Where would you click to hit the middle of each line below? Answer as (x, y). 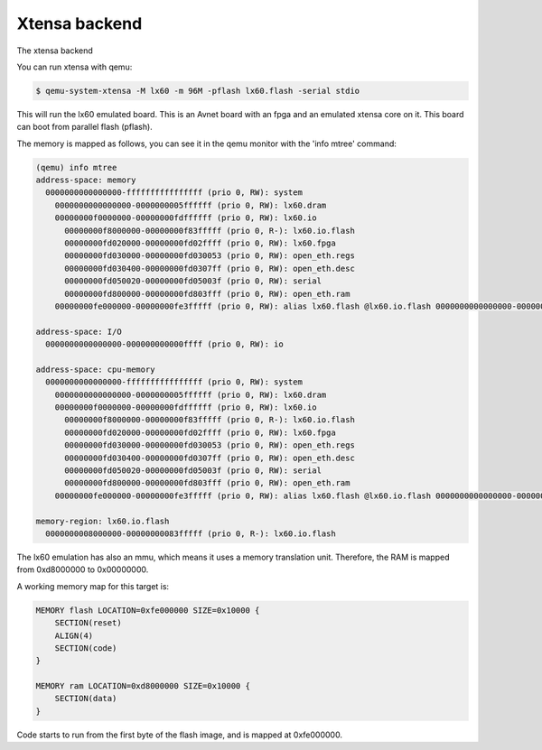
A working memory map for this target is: (93, 586)
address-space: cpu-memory (95, 369)
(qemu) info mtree (76, 167)
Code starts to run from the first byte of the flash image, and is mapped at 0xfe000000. (180, 735)
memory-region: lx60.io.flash (103, 521)
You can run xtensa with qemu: (75, 67)
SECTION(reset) (88, 623)
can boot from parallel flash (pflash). (84, 127)
